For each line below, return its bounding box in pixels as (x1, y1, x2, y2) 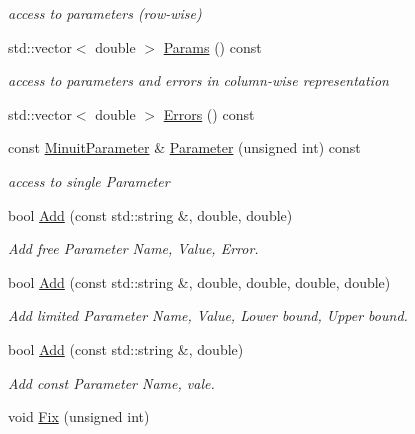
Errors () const (163, 103, 255, 124)
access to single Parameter (8, 170, 170, 191)
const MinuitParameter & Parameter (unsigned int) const (8, 137, 361, 158)
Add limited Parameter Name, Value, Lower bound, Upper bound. (8, 305, 408, 326)
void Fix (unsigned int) (8, 406, 150, 427)
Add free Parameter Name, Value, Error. (8, 238, 259, 259)
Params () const (163, 36, 262, 57)
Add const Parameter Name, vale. (8, 372, 215, 393)
